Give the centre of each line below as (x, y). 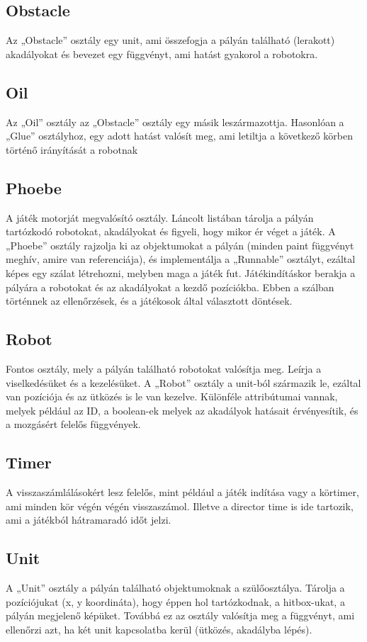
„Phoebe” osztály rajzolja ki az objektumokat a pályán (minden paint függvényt (180, 245)
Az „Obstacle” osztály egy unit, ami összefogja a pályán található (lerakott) (170, 40)
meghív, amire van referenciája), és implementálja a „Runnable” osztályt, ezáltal (181, 259)
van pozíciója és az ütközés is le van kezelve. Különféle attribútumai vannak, (172, 396)
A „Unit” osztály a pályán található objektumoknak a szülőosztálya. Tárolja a (175, 588)
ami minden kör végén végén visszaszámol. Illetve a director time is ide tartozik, (180, 506)
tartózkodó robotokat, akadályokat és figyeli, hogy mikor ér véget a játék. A (171, 231)
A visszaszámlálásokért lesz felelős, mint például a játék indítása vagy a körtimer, (182, 492)
